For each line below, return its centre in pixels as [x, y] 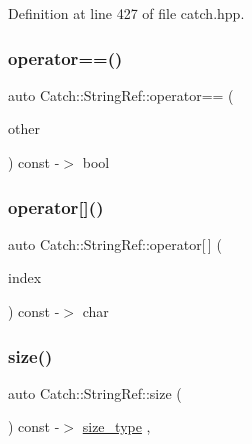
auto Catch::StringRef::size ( [95, 392]
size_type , [116, 426]
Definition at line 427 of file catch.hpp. [126, 13]
